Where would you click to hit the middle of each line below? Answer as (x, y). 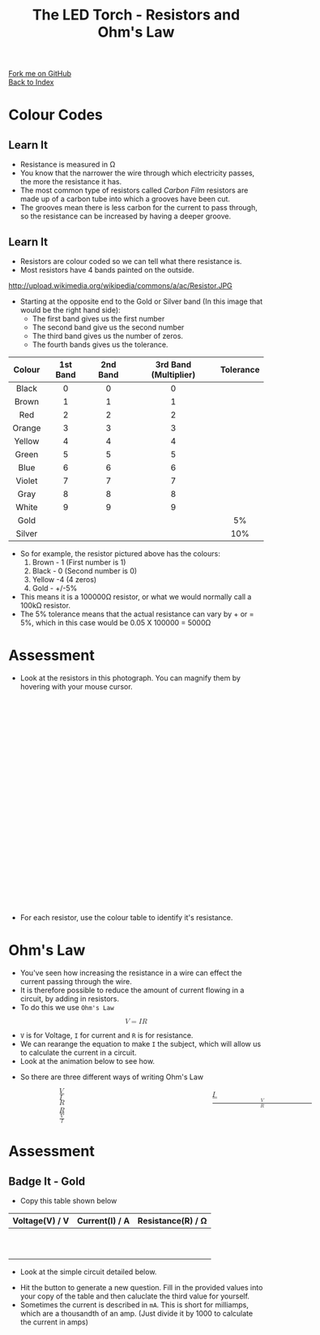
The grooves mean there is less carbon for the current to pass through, (139, 208)
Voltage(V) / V (41, 1221)
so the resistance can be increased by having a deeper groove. (126, 216)
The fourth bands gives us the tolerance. (100, 344)
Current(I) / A (103, 1221)
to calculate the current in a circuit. (78, 1052)
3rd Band (173, 365)
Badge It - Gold (47, 1181)
